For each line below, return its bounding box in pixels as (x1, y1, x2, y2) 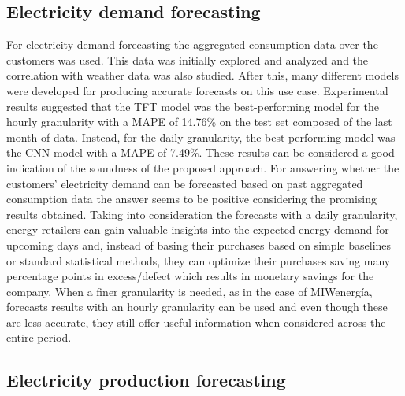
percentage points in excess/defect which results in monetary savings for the (6, 268, 374, 284)
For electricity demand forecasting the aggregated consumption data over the (6, 36, 378, 53)
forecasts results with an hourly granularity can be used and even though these (6, 298, 388, 315)
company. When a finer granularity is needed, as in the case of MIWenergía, (6, 283, 373, 299)
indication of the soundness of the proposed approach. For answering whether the (6, 159, 399, 176)
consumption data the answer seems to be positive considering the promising (6, 191, 377, 207)
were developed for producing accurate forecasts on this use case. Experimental (6, 82, 388, 98)
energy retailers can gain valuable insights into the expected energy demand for (6, 221, 389, 238)
